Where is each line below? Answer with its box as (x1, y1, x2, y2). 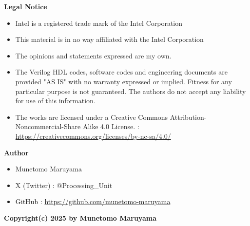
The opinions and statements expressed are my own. (15, 50, 172, 60)
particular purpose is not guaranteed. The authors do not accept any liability (15, 86, 246, 96)
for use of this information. (15, 95, 96, 106)
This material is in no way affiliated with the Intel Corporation (15, 34, 204, 44)
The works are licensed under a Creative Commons (15, 112, 168, 122)
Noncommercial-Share (15, 121, 81, 132)
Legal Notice (4, 1, 47, 11)
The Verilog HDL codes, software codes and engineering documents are (15, 67, 228, 77)
